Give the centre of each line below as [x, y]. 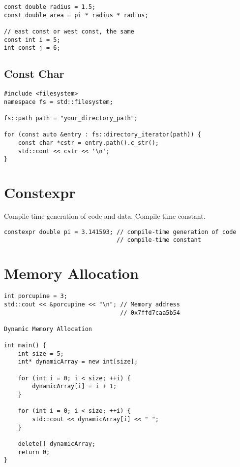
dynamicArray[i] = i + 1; [75, 386]
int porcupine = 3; [36, 296]
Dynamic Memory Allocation [48, 329]
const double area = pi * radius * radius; [76, 15]
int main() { [25, 346]
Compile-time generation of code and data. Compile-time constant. [105, 216]
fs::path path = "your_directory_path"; [71, 118]
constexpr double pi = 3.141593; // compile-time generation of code [120, 232]
